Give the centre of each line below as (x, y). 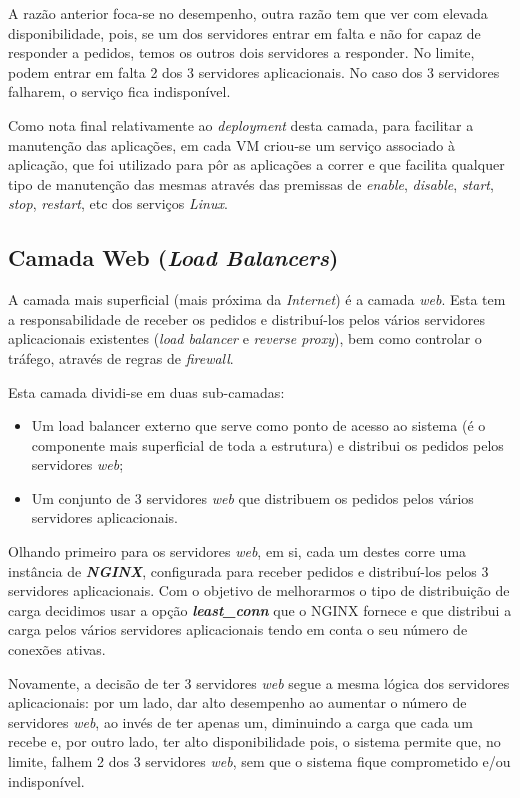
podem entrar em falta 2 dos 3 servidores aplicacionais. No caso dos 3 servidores (254, 71)
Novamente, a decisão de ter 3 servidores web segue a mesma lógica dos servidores (259, 682)
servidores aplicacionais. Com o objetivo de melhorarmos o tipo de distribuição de (259, 590)
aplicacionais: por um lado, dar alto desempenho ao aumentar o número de (237, 702)
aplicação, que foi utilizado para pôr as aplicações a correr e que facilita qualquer (256, 164)
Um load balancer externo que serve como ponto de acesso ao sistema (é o (258, 425)
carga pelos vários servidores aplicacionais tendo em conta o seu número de (238, 629)
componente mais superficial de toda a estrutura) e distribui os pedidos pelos (267, 444)
